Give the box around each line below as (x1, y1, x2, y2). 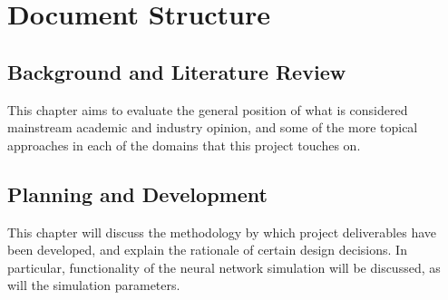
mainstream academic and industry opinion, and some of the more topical (7, 118, 418, 137)
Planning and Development (7, 179, 268, 208)
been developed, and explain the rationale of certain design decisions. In (7, 240, 407, 259)
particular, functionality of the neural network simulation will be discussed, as (7, 257, 441, 276)
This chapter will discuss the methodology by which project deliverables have (7, 222, 436, 241)
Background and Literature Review (7, 57, 346, 85)
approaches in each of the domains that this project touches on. (7, 135, 361, 154)
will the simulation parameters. (7, 276, 180, 295)
